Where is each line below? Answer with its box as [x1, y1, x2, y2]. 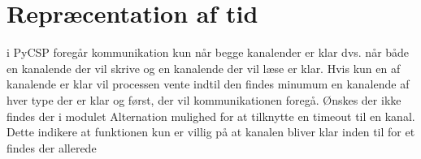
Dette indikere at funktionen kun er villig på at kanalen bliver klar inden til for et [7, 123, 415, 140]
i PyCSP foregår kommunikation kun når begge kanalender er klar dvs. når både [7, 44, 410, 61]
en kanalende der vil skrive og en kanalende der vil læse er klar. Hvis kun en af [7, 59, 401, 76]
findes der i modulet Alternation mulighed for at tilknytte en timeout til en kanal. [7, 107, 415, 124]
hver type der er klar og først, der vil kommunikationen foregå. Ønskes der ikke [7, 91, 401, 108]
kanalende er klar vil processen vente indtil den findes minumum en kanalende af [7, 75, 410, 92]
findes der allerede [7, 139, 97, 156]
